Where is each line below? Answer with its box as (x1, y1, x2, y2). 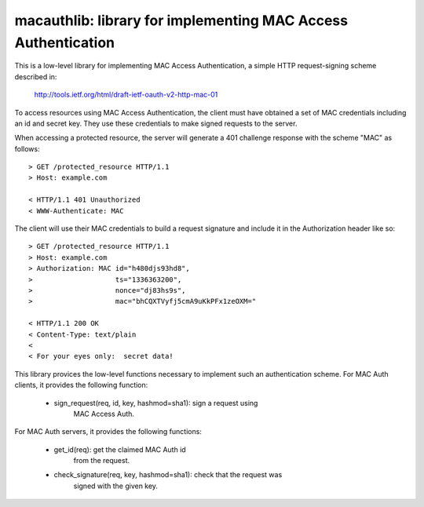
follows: (14, 144, 40, 153)
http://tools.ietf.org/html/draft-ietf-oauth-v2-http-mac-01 (34, 90, 218, 100)
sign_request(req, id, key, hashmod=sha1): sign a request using (53, 398, 258, 407)
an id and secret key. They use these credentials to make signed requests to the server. (14, 119, 298, 128)
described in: (14, 71, 57, 82)
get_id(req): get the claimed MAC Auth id (53, 444, 186, 454)
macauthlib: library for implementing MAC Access (14, 12, 349, 29)
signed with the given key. (73, 481, 159, 491)
